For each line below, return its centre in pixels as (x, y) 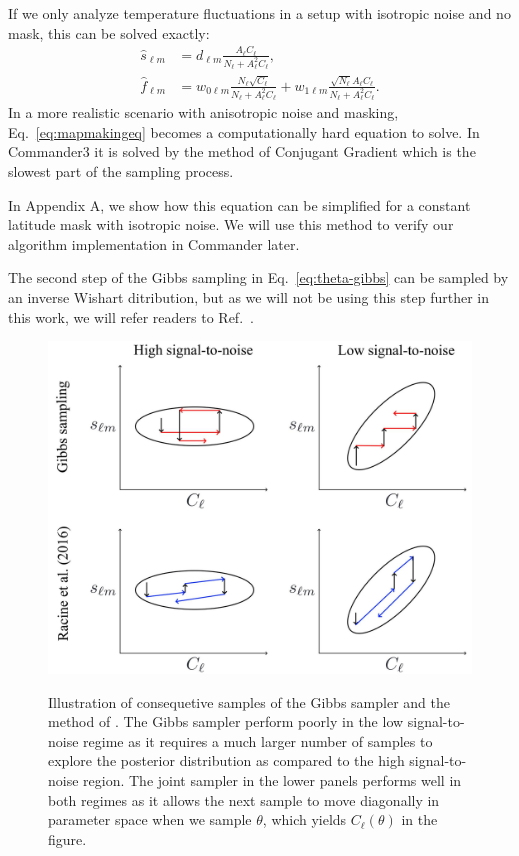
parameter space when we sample (150, 819)
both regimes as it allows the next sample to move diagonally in (244, 799)
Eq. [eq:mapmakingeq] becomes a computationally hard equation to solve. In (244, 131)
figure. (67, 838)
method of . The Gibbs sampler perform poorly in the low (226, 721)
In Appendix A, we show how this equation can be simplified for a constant (239, 204)
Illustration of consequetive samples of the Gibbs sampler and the (249, 701)
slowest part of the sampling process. (121, 171)
